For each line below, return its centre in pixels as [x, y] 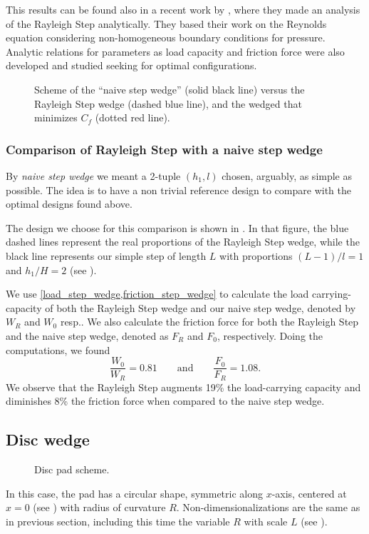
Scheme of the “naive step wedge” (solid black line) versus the [170, 89]
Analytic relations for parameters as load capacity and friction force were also [175, 51]
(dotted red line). [132, 117]
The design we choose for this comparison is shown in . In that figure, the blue [177, 227]
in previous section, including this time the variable [118, 521]
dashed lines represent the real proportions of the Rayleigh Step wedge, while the [183, 242]
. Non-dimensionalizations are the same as [268, 507]
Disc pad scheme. [72, 469]
